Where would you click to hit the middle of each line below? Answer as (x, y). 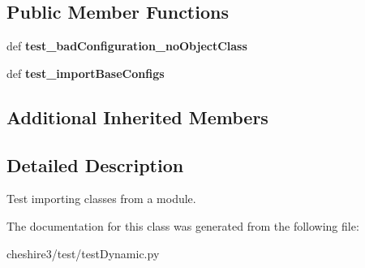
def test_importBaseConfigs (86, 73)
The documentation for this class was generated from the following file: (183, 225)
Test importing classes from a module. (101, 199)
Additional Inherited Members (137, 117)
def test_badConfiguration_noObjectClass (127, 46)
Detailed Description (95, 164)
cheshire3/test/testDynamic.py (83, 253)
